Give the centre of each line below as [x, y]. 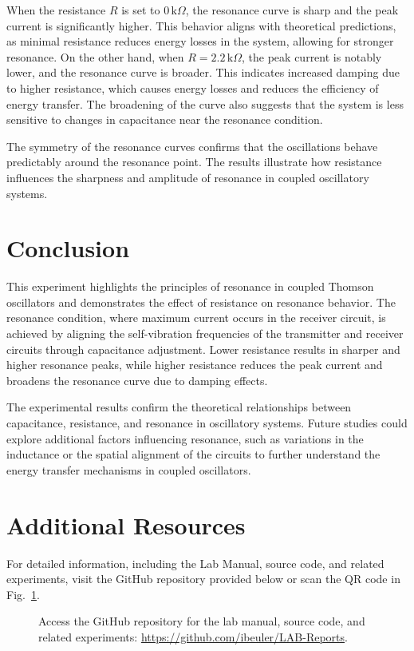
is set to [141, 10]
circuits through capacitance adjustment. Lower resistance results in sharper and [203, 349]
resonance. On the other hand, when [95, 56]
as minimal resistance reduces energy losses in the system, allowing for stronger [200, 41]
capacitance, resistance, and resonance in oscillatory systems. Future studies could [207, 423]
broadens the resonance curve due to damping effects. [137, 380]
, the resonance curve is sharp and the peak [292, 10]
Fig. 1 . [23, 594]
